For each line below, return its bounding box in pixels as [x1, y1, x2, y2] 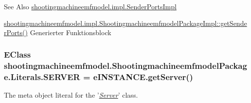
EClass [4, 48, 31, 60]
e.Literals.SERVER [4, 70, 80, 82]
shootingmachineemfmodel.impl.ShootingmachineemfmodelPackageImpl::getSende [4, 18, 247, 28]
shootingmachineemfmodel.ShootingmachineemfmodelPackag [4, 59, 247, 71]
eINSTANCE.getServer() [93, 70, 193, 82]
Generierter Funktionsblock [30, 27, 111, 38]
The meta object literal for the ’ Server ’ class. [4, 89, 138, 100]
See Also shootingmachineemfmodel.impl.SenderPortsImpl [4, 1, 177, 11]
